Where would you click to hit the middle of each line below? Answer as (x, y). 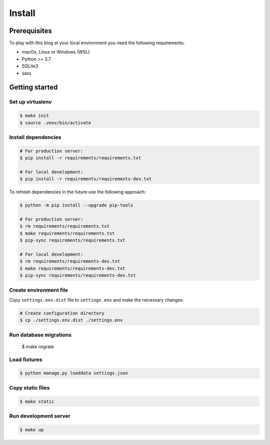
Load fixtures (26, 359)
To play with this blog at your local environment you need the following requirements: (97, 43)
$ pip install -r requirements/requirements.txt (80, 158)
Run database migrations (40, 335)
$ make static (37, 401)
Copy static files (29, 387)
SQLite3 (30, 66)
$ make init (34, 116)
